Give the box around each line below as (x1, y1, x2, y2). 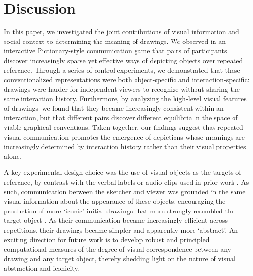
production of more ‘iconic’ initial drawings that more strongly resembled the (4, 205, 234, 215)
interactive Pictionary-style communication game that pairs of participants (4, 45, 227, 56)
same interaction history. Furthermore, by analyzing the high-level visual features (4, 93, 247, 104)
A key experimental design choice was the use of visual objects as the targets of (4, 167, 241, 177)
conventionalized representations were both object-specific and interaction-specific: (4, 74, 250, 85)
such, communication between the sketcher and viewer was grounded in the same (4, 186, 246, 196)
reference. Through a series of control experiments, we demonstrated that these (4, 64, 240, 75)
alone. (4, 150, 21, 161)
